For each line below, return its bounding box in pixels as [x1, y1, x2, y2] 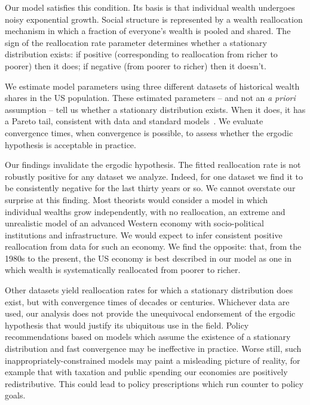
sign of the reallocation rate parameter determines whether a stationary [5, 36, 267, 48]
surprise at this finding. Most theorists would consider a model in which [5, 193, 268, 205]
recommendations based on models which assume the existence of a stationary [5, 330, 291, 343]
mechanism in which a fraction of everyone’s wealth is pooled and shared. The [5, 24, 291, 37]
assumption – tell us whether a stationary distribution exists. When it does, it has [5, 103, 306, 115]
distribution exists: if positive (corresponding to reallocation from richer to [5, 48, 278, 60]
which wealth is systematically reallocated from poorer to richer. [5, 263, 241, 276]
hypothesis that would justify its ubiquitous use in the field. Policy [5, 318, 249, 331]
